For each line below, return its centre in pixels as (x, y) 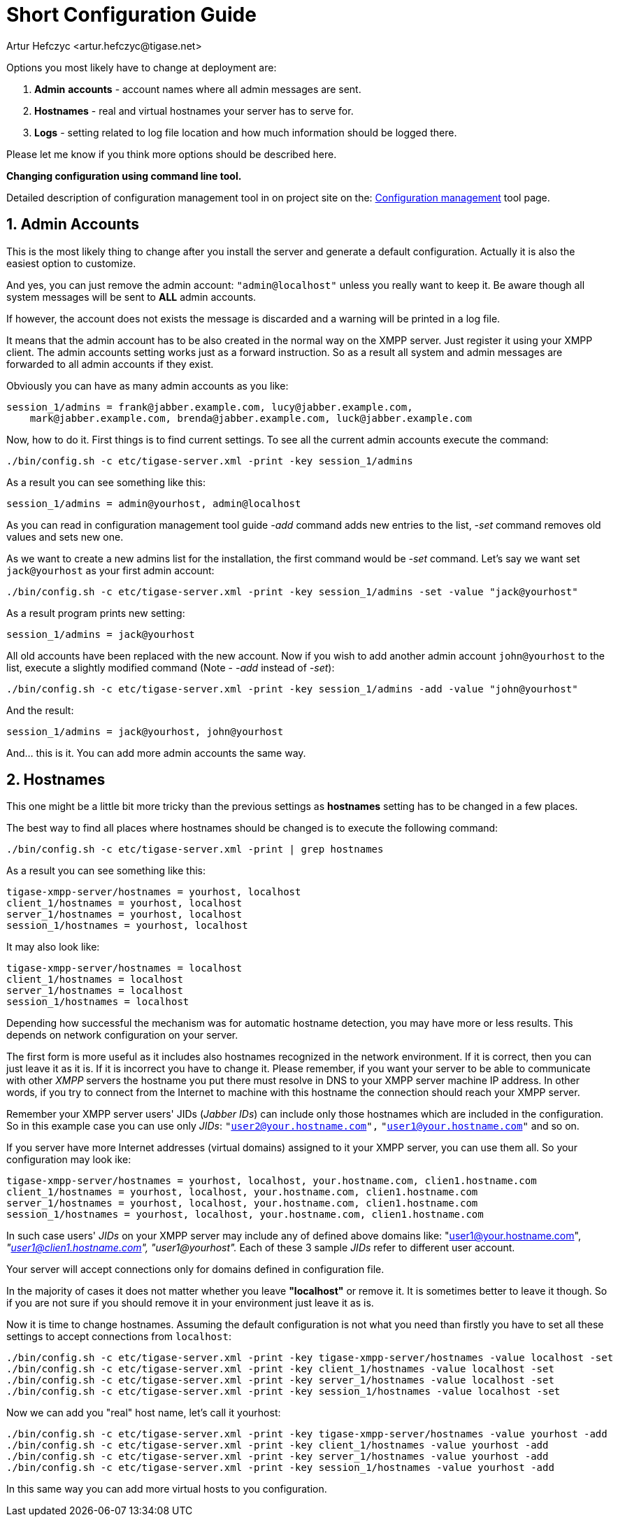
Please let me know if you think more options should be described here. (172, 154)
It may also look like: (53, 947)
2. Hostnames (56, 780)
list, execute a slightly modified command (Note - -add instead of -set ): (171, 667)
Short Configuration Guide (131, 15)
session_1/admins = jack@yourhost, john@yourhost (145, 731)
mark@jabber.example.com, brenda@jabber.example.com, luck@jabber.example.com (251, 418)
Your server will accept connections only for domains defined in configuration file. (195, 1269)
